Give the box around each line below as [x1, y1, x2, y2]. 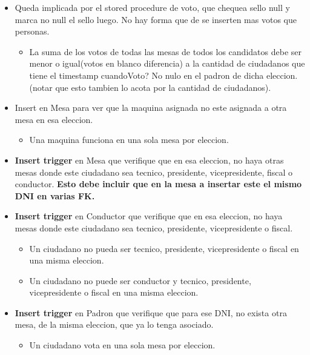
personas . [15, 25, 50, 38]
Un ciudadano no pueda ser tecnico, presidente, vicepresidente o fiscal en [29, 242, 299, 254]
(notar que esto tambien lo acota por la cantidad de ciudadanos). [29, 81, 271, 93]
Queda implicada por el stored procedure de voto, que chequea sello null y [15, 1, 290, 13]
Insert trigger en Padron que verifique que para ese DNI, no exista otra [15, 306, 287, 319]
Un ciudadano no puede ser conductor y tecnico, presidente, [29, 274, 251, 287]
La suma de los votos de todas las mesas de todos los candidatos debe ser [29, 45, 302, 58]
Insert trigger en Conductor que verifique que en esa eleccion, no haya [15, 210, 283, 222]
